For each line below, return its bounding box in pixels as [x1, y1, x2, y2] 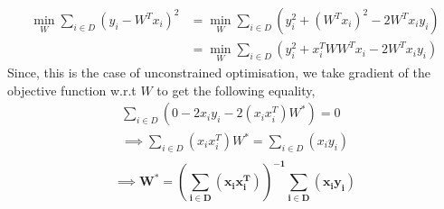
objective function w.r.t [7, 80, 137, 99]
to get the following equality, [156, 80, 316, 99]
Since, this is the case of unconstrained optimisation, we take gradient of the [7, 63, 430, 82]
